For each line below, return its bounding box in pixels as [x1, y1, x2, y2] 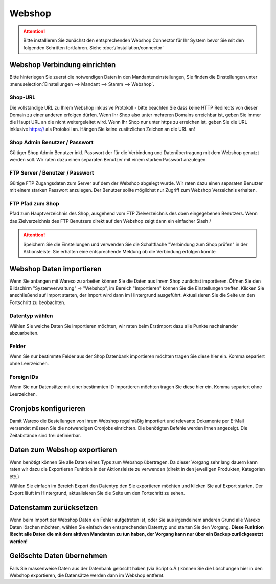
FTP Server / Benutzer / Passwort [9, 169, 94, 177]
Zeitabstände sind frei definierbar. [9, 432, 81, 439]
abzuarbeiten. [9, 330, 39, 336]
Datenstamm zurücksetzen [9, 503, 98, 512]
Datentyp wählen [9, 312, 53, 319]
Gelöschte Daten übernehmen [9, 552, 107, 560]
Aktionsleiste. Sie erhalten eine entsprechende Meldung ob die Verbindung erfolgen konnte [23, 248, 216, 254]
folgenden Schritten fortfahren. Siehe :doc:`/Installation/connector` [23, 45, 164, 51]
